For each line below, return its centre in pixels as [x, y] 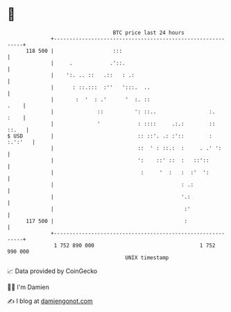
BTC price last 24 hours [149, 33]
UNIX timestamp [147, 257]
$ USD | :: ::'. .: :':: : [110, 136]
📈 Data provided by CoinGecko [52, 271]
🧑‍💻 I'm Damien [28, 287]
